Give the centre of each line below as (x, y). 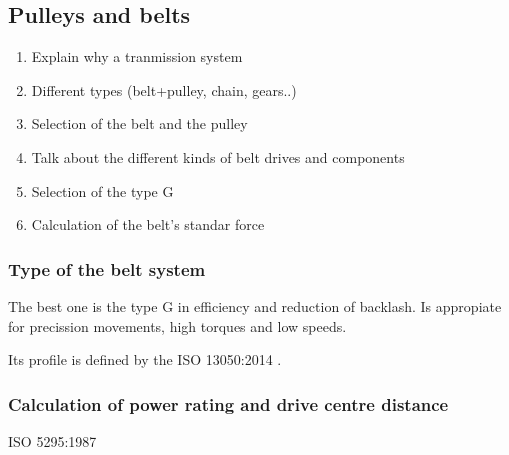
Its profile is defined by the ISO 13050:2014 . (145, 359)
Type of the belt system (107, 268)
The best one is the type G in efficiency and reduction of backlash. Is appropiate (255, 305)
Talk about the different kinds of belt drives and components (218, 156)
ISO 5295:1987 (52, 440)
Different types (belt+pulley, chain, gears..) (164, 89)
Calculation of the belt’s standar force (148, 224)
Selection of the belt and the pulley (139, 123)
